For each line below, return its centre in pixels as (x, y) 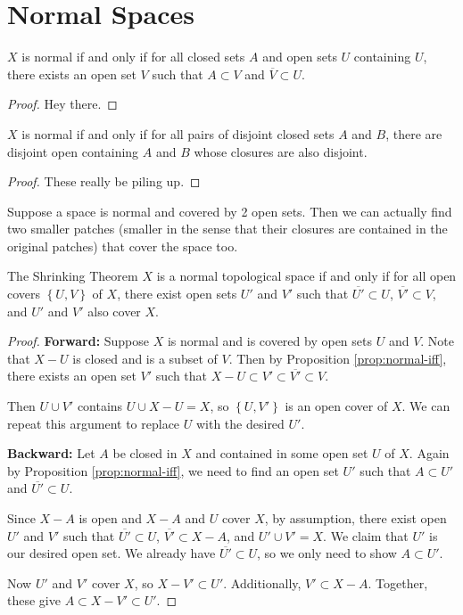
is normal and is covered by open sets (269, 341)
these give (34, 600)
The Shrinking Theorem (73, 276)
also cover (114, 311)
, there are (414, 133)
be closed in (145, 453)
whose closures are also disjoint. (281, 151)
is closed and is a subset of (145, 358)
